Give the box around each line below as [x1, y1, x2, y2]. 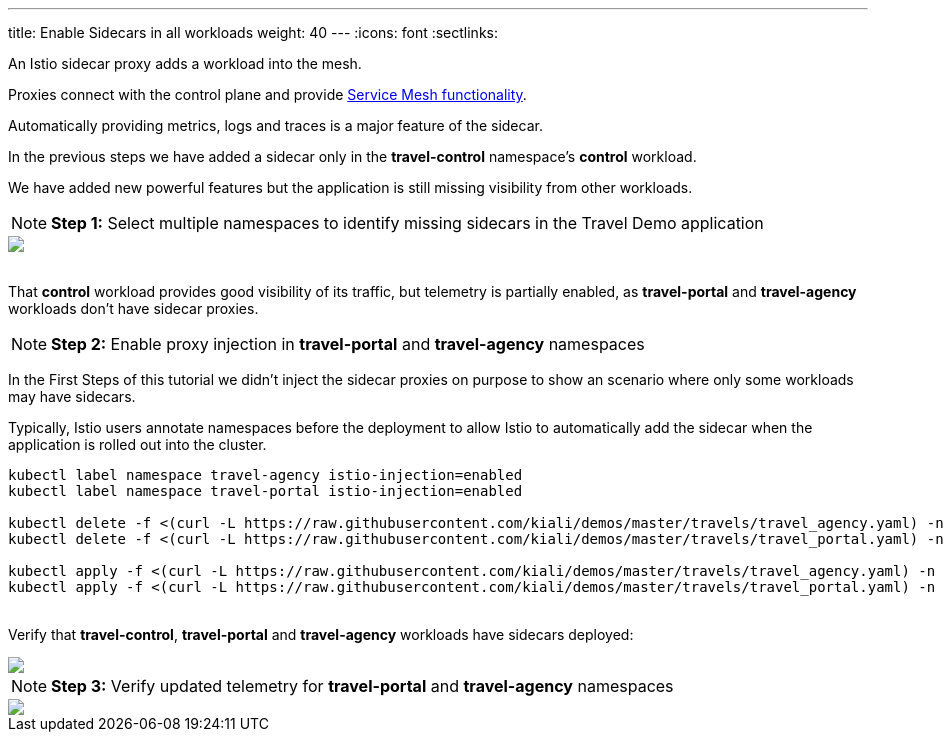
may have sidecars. [8, 388, 136, 405]
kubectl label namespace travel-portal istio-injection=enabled [8, 483, 523, 499]
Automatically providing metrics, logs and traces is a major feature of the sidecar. [8, 117, 543, 134]
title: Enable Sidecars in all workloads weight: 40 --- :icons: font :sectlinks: [8, 24, 498, 41]
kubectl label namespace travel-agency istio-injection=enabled [8, 467, 523, 483]
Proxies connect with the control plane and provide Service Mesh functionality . [8, 86, 527, 103]
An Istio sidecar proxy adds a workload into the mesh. [8, 55, 362, 72]
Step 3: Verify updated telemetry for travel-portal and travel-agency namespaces [51, 676, 674, 696]
